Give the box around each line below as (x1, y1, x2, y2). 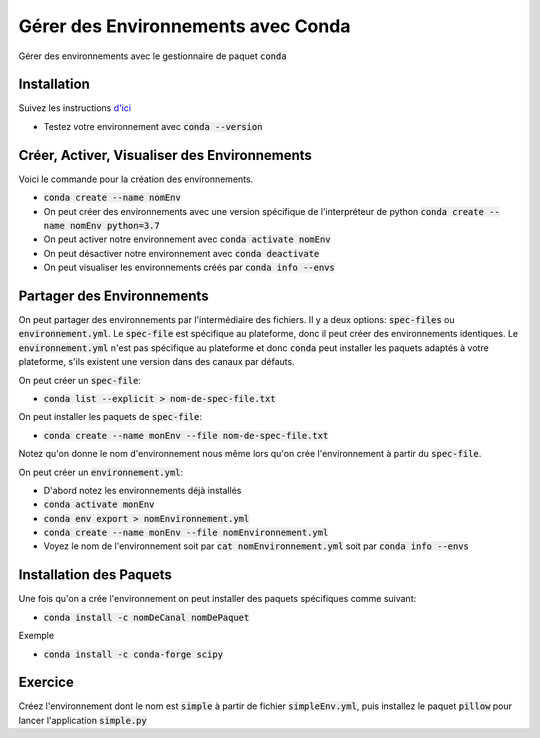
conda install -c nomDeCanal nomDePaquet (43, 611, 250, 623)
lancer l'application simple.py (18, 714, 147, 726)
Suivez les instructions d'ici (18, 102, 132, 114)
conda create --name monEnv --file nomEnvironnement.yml (43, 527, 329, 539)
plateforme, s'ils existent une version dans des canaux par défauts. (18, 356, 295, 368)
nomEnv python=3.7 (70, 220, 160, 231)
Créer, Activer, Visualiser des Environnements (18, 146, 312, 164)
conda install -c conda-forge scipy (43, 648, 224, 660)
